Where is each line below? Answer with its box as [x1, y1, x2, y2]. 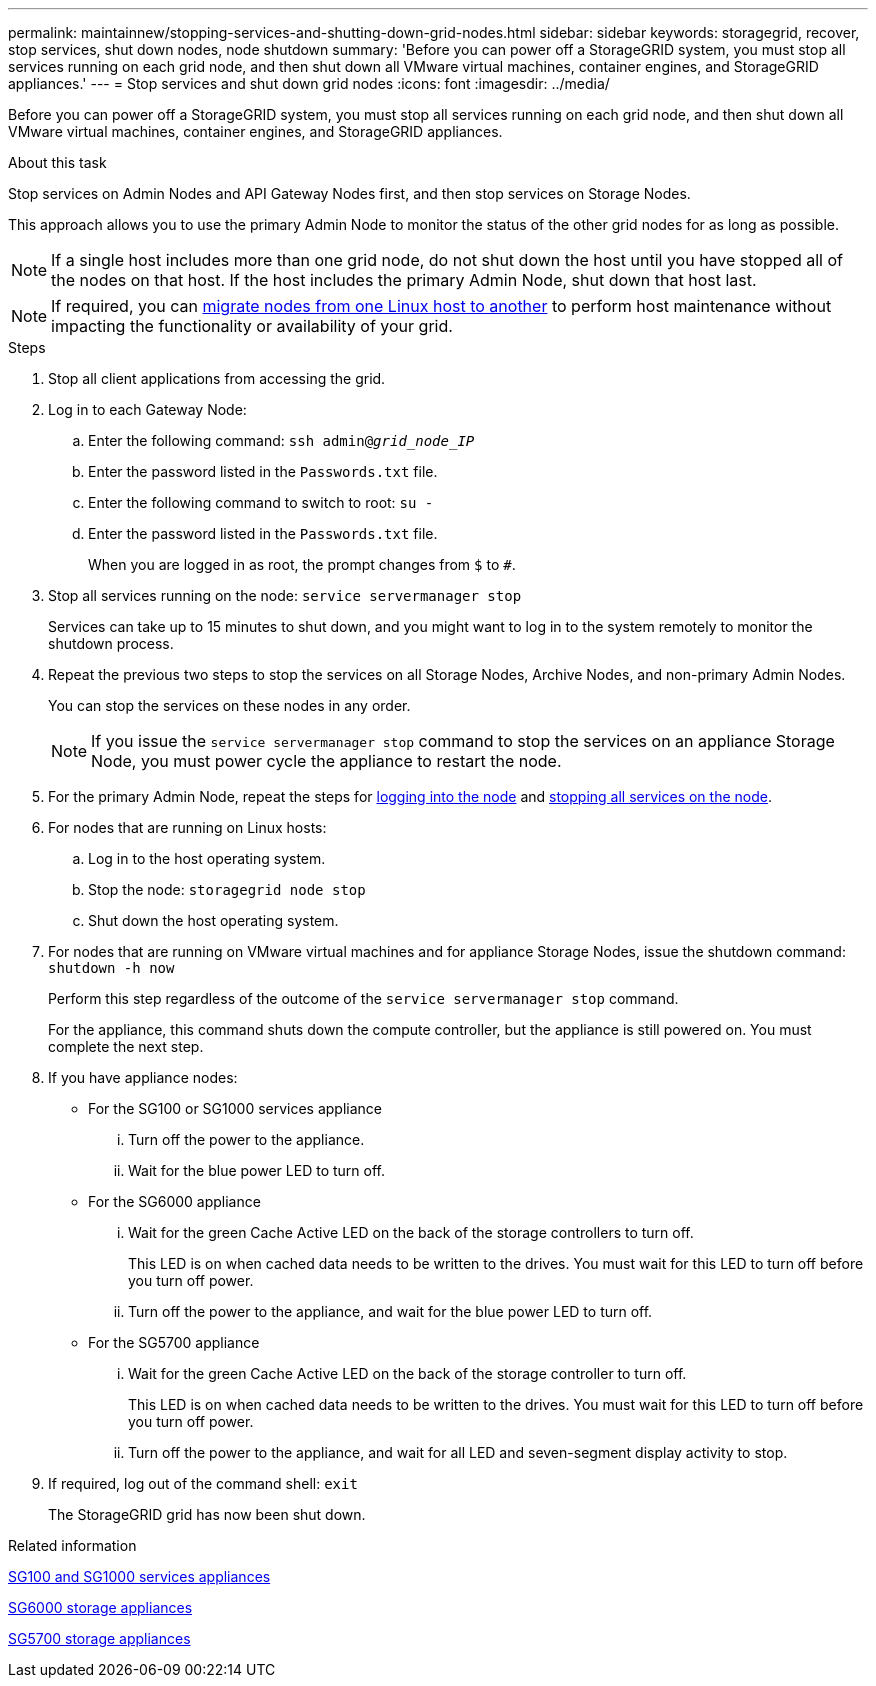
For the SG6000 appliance [88, 1193, 261, 1210]
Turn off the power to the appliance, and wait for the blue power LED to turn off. [128, 1303, 653, 1320]
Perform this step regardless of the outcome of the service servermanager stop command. [48, 990, 679, 1007]
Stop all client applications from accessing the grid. [48, 370, 386, 387]
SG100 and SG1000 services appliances [8, 1568, 271, 1585]
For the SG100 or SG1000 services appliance [88, 1100, 383, 1117]
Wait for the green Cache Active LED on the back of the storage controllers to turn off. [128, 1224, 694, 1241]
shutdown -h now [48, 960, 175, 976]
